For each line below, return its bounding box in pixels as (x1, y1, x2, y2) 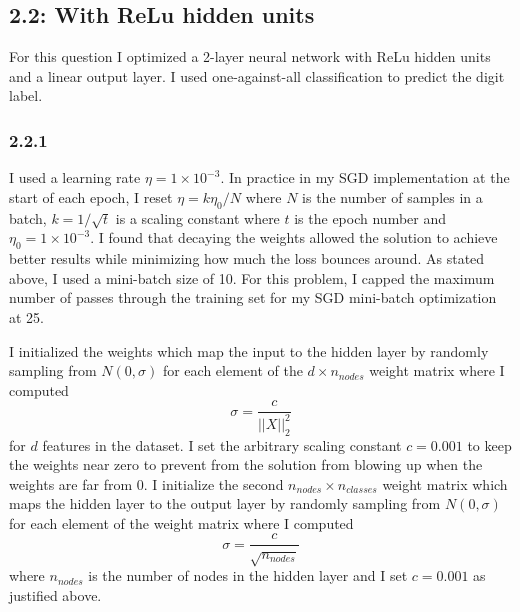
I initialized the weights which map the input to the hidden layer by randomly (9, 340, 489, 361)
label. (9, 85, 43, 106)
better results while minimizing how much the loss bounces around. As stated (9, 248, 485, 269)
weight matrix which (382, 473, 508, 494)
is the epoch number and (294, 207, 447, 228)
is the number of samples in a (302, 186, 483, 207)
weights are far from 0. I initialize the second (9, 473, 284, 494)
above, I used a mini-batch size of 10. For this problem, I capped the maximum (9, 267, 495, 288)
